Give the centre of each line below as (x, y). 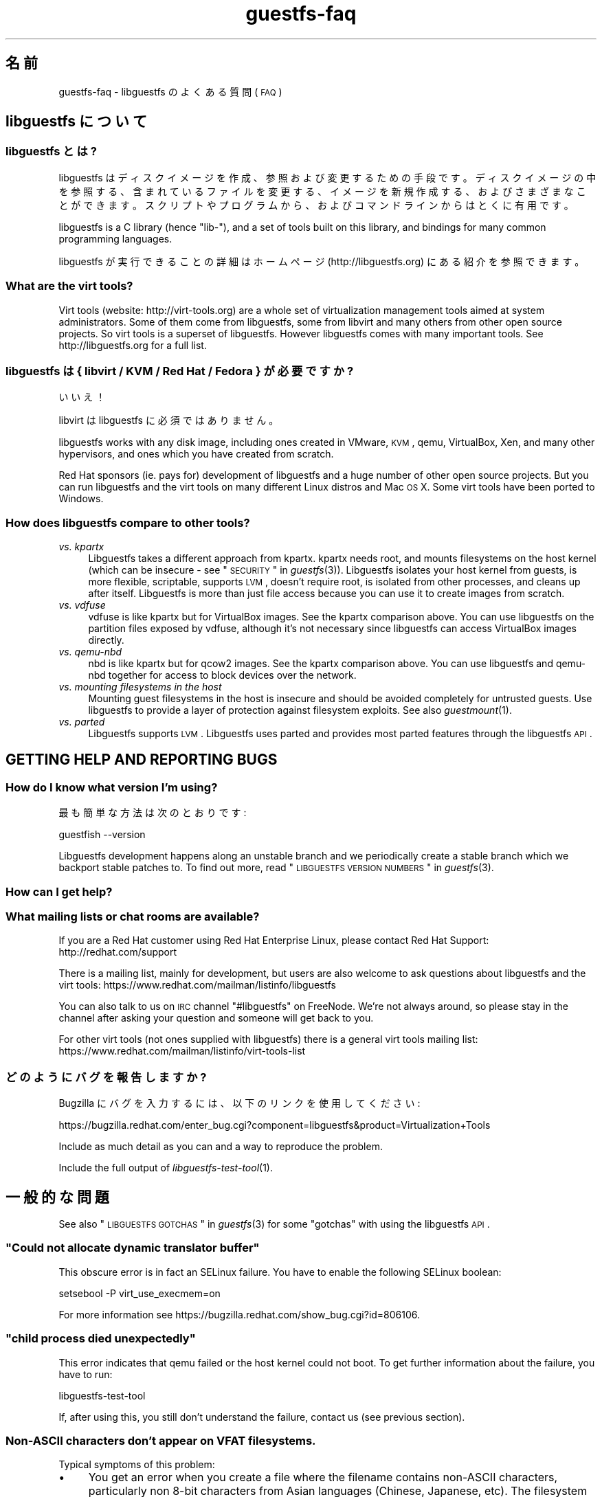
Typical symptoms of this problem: (137, 1465)
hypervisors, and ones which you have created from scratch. (196, 454)
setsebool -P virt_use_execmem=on (140, 1293)
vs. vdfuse (82, 605)
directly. (106, 640)
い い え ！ (82, 397)
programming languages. (115, 238)
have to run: (86, 1374)
